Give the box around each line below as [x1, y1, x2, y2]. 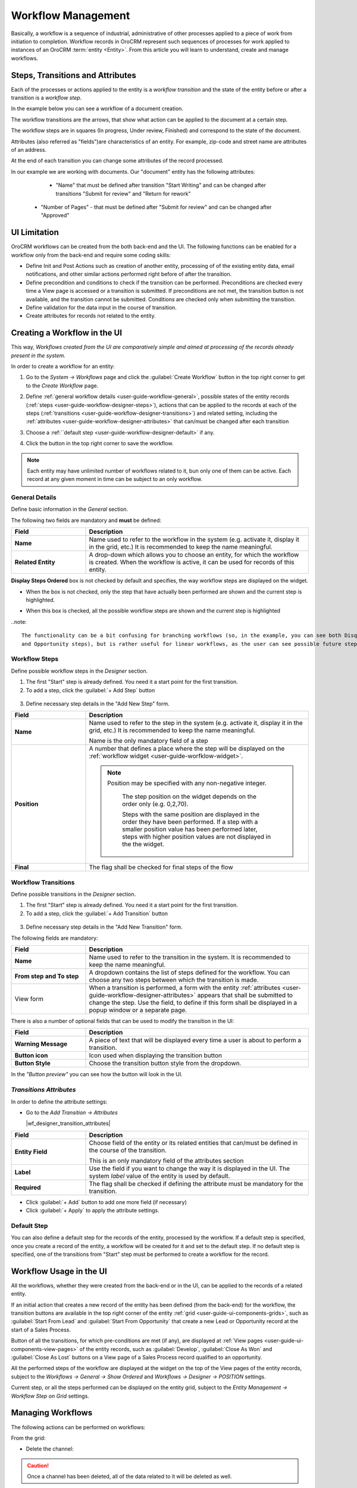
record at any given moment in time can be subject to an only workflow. [27, 476, 202, 483]
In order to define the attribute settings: [11, 1098, 108, 1105]
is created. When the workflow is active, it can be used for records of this [89, 558, 295, 567]
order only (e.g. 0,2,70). [122, 800, 189, 808]
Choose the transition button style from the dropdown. [89, 1059, 242, 1068]
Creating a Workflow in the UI [11, 328, 122, 338]
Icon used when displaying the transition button [89, 1051, 223, 1059]
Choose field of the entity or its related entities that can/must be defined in [89, 1139, 298, 1147]
